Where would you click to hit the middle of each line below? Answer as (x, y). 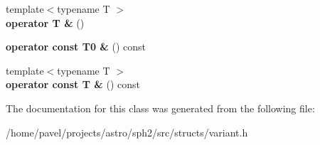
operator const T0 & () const (76, 47)
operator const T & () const (73, 84)
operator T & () (45, 22)
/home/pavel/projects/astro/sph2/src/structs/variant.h (127, 132)
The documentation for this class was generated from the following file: (160, 108)
